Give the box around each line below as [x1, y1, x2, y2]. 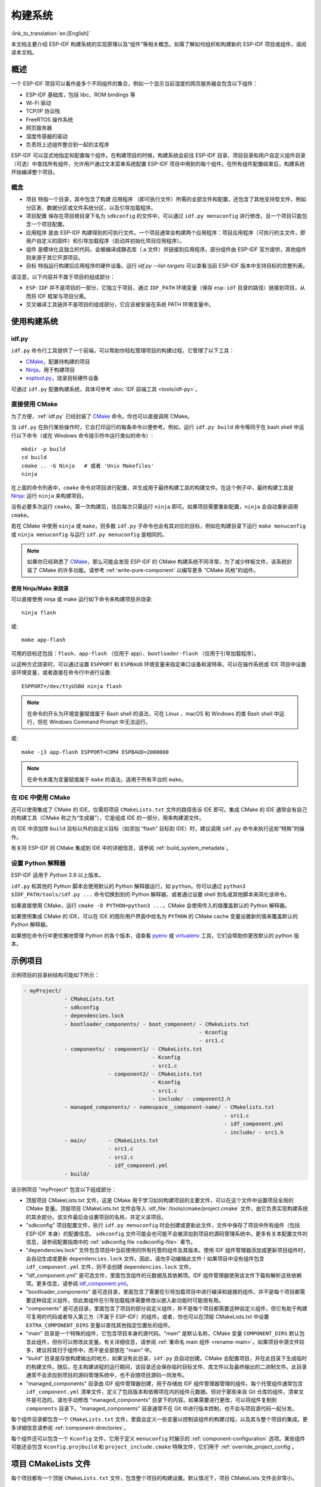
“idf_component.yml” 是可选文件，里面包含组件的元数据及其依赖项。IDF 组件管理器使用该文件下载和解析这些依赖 [26, 1272, 303, 1279]
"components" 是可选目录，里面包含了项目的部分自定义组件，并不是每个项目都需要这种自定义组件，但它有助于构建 [26, 1305, 307, 1312]
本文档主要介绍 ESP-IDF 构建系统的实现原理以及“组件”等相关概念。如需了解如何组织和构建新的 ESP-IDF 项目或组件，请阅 [11, 40, 307, 48]
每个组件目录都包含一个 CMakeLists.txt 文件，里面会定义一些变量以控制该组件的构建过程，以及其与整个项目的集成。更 [11, 1416, 308, 1423]
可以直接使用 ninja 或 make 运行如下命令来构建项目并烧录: [11, 595, 153, 603]
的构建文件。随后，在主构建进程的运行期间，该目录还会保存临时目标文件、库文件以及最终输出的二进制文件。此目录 [26, 1363, 307, 1370]
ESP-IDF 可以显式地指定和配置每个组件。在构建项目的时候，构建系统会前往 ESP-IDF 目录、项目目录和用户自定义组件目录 [11, 152, 306, 159]
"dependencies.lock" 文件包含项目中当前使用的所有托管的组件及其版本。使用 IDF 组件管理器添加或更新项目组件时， [26, 1247, 309, 1254]
